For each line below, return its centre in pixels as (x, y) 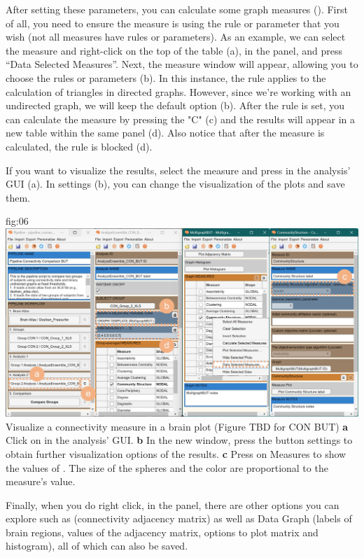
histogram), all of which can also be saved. (97, 546)
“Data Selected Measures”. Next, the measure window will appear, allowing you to (182, 64)
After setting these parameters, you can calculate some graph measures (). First (177, 9)
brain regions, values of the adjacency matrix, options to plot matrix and (162, 532)
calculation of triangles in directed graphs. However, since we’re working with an (178, 91)
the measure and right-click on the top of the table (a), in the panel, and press (174, 50)
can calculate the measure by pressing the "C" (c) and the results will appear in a (181, 119)
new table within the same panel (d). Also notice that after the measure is (165, 133)
